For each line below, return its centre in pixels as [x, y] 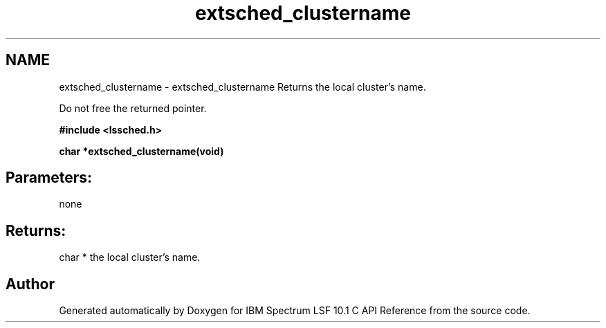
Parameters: [49, 178]
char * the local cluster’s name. [130, 257]
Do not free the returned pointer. [133, 108]
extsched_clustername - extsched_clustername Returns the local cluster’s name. [242, 86]
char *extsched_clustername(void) [141, 151]
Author [30, 284]
